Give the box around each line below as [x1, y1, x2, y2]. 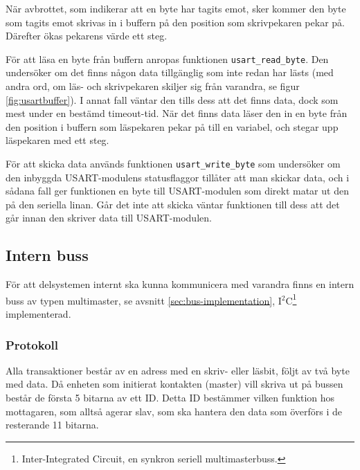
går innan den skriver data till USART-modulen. [6, 210, 212, 225]
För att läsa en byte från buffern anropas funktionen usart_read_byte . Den [6, 51, 329, 66]
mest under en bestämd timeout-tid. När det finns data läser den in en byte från [6, 106, 348, 120]
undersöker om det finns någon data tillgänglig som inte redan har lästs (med [6, 65, 334, 80]
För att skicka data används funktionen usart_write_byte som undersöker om [6, 156, 341, 170]
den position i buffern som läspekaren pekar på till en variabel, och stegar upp [6, 119, 339, 134]
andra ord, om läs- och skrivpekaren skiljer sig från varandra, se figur [6, 79, 300, 93]
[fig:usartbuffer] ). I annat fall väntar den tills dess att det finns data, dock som [6, 92, 339, 107]
